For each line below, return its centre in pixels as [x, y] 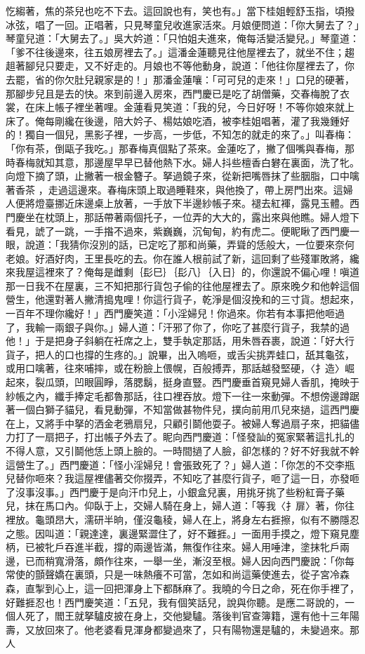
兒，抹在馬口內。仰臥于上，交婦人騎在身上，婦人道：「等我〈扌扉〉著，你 [175, 506]
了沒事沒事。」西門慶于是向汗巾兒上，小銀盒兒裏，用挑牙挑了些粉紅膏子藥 [175, 492]
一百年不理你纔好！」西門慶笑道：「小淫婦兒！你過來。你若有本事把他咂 [170, 313]
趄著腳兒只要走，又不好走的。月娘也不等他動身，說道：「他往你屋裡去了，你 [180, 66]
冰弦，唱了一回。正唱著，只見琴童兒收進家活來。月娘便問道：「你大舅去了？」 [182, 24]
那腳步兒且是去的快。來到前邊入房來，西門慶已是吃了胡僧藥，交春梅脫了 [173, 93]
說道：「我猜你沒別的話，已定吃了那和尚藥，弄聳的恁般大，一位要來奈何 [190, 245]
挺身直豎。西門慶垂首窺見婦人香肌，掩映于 [261, 382]
